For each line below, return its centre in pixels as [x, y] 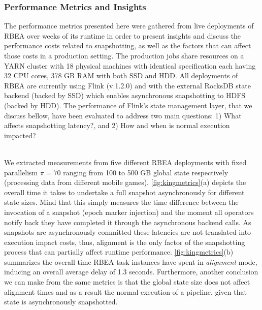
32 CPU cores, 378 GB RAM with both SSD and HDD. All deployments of [121, 75]
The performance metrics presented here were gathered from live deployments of [129, 26]
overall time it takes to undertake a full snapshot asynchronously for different [124, 192]
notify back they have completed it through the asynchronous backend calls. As [128, 222]
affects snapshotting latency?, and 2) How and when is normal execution [117, 125]
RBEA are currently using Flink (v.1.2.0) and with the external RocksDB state [127, 85]
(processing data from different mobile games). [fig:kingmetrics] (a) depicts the [125, 182]
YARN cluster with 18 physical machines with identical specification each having [130, 65]
